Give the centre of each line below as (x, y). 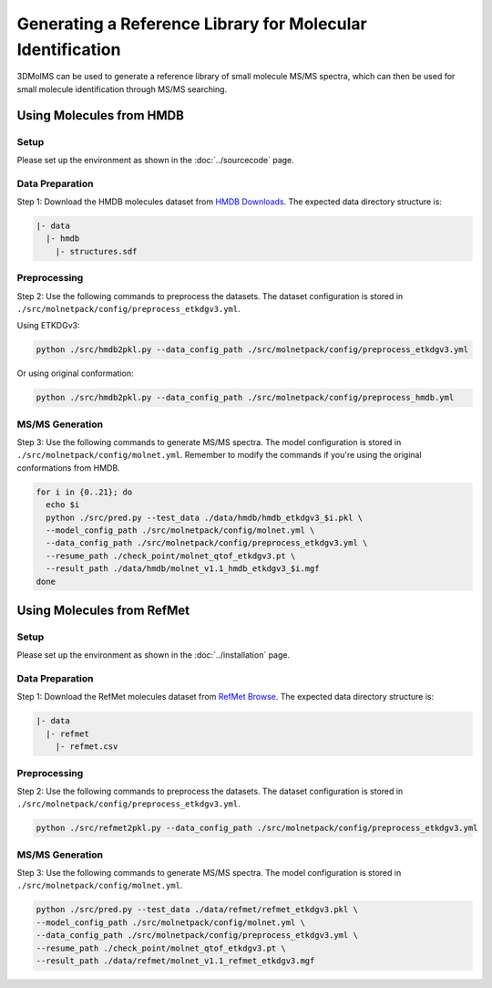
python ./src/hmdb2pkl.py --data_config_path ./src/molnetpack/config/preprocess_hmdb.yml (245, 398)
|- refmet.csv (87, 747)
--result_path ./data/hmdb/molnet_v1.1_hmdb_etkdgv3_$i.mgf (183, 569)
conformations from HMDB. (68, 468)
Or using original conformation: (75, 373)
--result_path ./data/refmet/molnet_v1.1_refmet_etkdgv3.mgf (175, 961)
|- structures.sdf (96, 251)
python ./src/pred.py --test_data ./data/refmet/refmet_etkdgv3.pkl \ (197, 910)
